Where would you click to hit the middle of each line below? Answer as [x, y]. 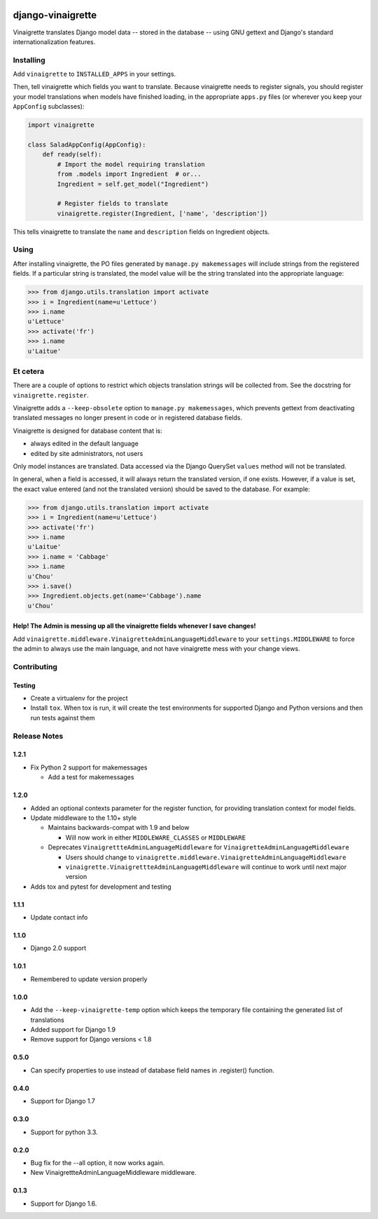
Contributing [35, 666]
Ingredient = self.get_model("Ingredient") [133, 184]
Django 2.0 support [58, 948]
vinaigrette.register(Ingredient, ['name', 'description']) [162, 213]
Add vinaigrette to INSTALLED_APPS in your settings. [94, 74]
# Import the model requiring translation [131, 164]
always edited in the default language [85, 444]
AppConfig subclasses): [49, 107]
